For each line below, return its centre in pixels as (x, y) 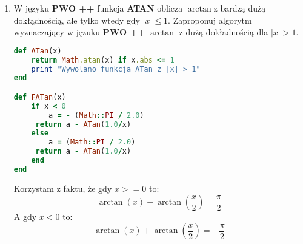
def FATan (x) (40, 97)
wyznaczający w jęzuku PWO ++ (79, 32)
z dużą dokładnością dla (224, 32)
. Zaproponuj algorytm (210, 20)
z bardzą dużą (240, 8)
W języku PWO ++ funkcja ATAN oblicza (98, 8)
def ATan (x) (38, 51)
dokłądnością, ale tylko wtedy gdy (77, 20)
